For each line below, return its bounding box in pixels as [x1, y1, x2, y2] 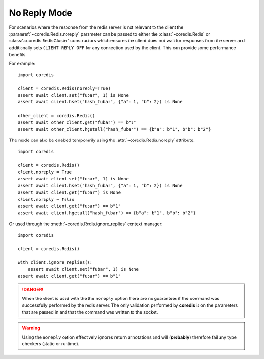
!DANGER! [22, 286, 44, 292]
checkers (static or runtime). [22, 341, 80, 347]
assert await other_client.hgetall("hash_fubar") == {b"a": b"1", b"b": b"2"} [18, 127, 211, 132]
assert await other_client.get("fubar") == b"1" [18, 120, 136, 125]
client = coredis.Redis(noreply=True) [18, 85, 111, 91]
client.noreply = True [18, 169, 72, 175]
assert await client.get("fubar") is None [18, 190, 121, 195]
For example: [9, 60, 36, 66]
